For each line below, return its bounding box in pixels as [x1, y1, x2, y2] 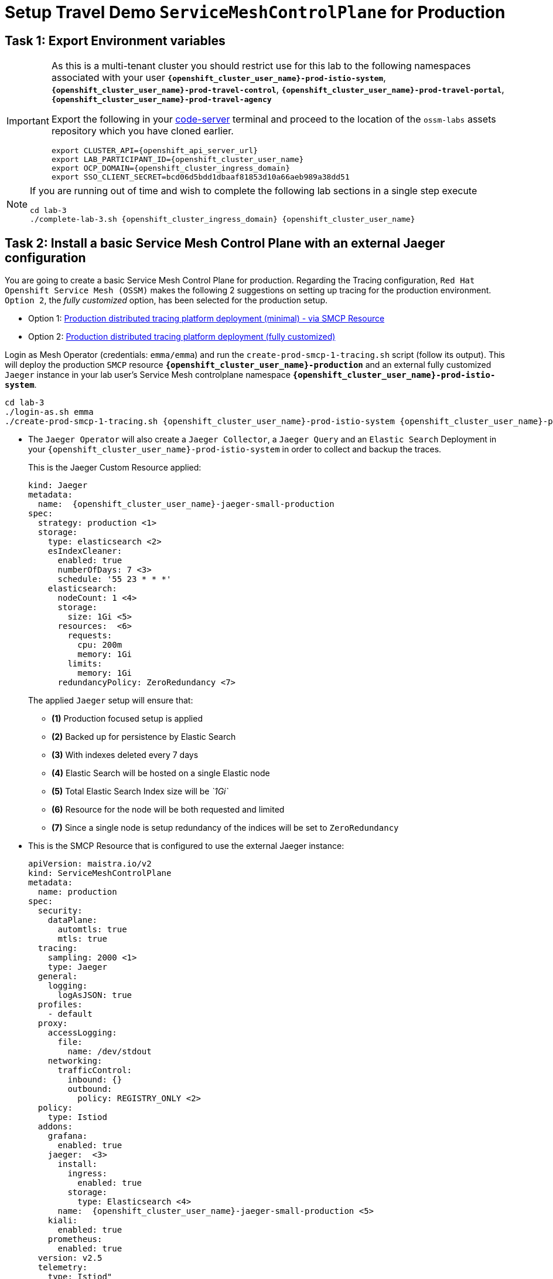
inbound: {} [67, 1075, 122, 1085]
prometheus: [47, 1234, 103, 1244]
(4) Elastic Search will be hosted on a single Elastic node [52, 768, 270, 779]
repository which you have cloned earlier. [51, 125, 234, 137]
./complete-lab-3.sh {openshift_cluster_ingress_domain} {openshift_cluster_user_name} [30, 215, 415, 224]
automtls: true [57, 925, 127, 935]
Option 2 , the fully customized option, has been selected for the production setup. [5, 295, 327, 306]
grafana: [47, 1131, 88, 1141]
